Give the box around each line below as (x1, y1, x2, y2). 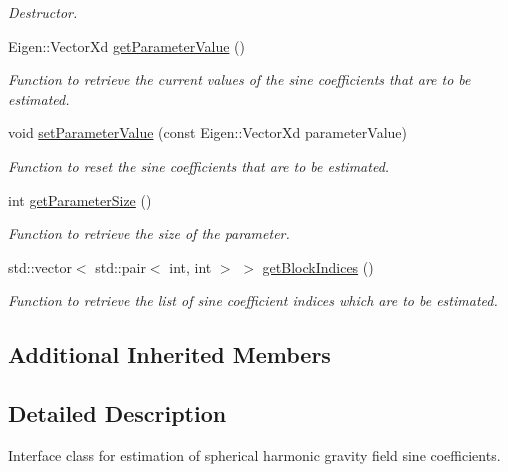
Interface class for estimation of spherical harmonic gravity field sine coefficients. (8, 444, 501, 465)
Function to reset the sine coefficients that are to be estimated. (8, 155, 390, 176)
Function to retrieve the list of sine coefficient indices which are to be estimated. (8, 290, 498, 311)
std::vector (8, 256, 72, 277)
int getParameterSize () (8, 189, 152, 210)
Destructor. (8, 2, 78, 22)
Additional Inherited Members (8, 339, 331, 370)
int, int (169, 256, 212, 277)
